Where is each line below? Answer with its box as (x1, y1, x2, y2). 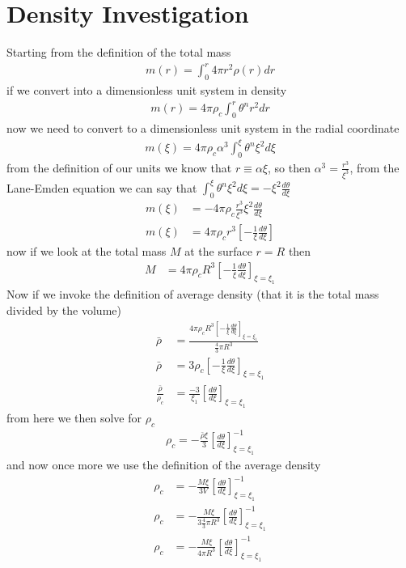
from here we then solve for (6, 409, 142, 426)
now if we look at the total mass (6, 243, 167, 260)
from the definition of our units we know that (6, 159, 232, 176)
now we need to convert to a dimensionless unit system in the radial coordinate (6, 119, 400, 136)
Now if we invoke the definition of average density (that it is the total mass (6, 286, 379, 303)
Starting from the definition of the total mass (6, 44, 231, 61)
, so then (268, 159, 311, 176)
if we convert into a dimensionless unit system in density (6, 82, 287, 99)
